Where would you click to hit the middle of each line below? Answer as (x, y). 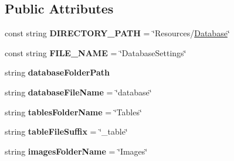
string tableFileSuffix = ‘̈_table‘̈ (66, 131)
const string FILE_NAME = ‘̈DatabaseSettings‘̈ (96, 52)
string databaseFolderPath (57, 72)
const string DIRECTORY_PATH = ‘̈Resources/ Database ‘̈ (117, 33)
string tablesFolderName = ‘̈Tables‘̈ (73, 112)
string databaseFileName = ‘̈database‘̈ (78, 92)
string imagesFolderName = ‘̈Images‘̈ (76, 151)
